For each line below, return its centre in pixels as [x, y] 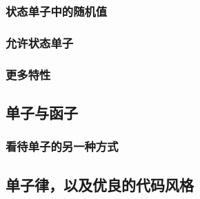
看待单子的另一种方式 [62, 146]
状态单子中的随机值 [57, 11]
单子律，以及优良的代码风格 [100, 184]
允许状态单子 [40, 42]
